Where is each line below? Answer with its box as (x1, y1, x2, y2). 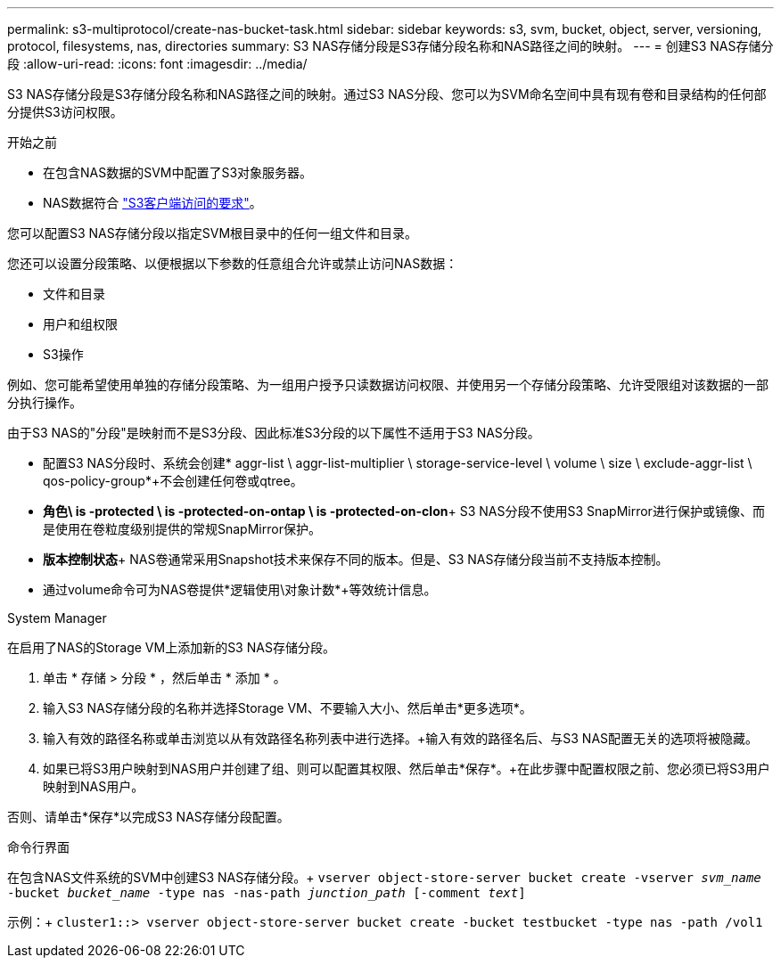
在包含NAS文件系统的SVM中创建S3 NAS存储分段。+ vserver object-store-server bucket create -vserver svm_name (7, 870, 761, 885)
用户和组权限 (43, 316, 118, 331)
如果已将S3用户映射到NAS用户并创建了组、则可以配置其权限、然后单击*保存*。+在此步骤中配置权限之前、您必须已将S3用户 (43, 761, 770, 776)
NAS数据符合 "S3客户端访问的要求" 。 (43, 195, 262, 210)
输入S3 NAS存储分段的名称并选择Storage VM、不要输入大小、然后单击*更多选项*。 (43, 700, 532, 716)
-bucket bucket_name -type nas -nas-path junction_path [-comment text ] (7, 886, 526, 900)
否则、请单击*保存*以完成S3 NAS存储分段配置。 (7, 809, 290, 824)
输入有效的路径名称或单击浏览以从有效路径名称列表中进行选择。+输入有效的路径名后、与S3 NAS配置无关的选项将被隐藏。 (43, 731, 759, 746)
